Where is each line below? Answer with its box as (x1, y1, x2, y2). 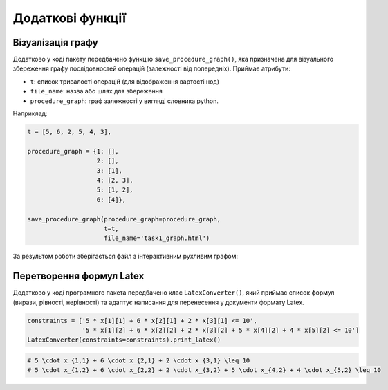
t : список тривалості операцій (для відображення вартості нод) (30, 77, 220, 86)
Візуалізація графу (12, 37, 98, 48)
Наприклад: (12, 109, 48, 118)
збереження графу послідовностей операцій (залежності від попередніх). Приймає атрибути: (12, 64, 290, 73)
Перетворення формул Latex (12, 270, 145, 282)
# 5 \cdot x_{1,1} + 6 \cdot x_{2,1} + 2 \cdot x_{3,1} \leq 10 (27, 356, 250, 364)
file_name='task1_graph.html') (104, 234, 210, 242)
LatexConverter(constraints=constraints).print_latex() (27, 336, 221, 344)
